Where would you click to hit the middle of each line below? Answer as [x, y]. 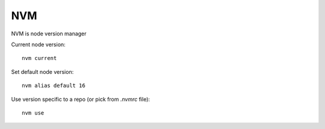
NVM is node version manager [49, 34]
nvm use [33, 113]
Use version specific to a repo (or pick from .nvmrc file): [81, 99]
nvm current [39, 58]
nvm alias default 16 [54, 86]
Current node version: [38, 44]
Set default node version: [42, 71]
